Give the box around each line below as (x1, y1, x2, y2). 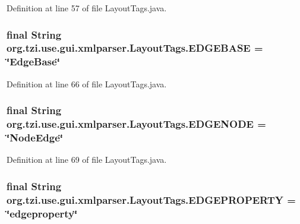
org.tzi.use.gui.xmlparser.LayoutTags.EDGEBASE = (7, 40, 263, 55)
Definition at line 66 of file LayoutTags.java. (7, 77, 167, 90)
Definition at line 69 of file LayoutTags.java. (7, 153, 167, 166)
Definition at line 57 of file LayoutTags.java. (7, 2, 167, 14)
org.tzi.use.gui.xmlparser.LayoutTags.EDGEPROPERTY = (7, 192, 296, 207)
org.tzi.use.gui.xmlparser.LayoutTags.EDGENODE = (7, 116, 266, 131)
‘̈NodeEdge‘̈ (7, 130, 64, 145)
